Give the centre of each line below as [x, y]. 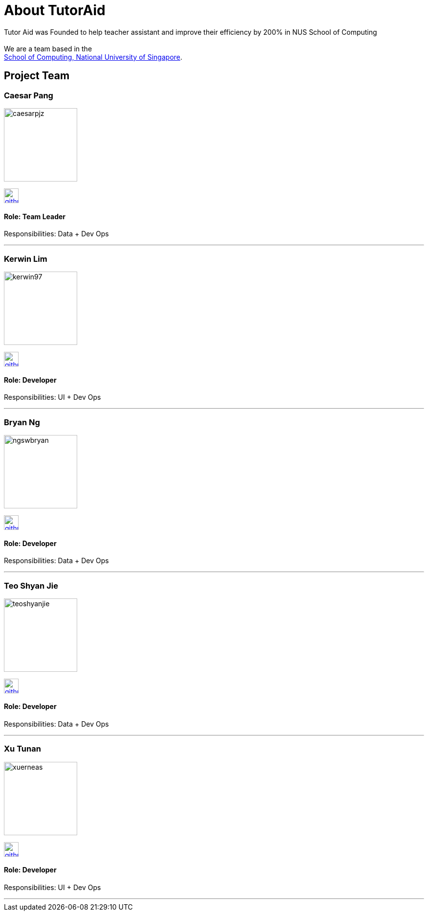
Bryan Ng [22, 422]
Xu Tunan [22, 749]
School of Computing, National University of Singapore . [93, 57]
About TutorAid [55, 10]
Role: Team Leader [35, 216]
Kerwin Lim [26, 259]
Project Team [37, 76]
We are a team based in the [48, 48]
